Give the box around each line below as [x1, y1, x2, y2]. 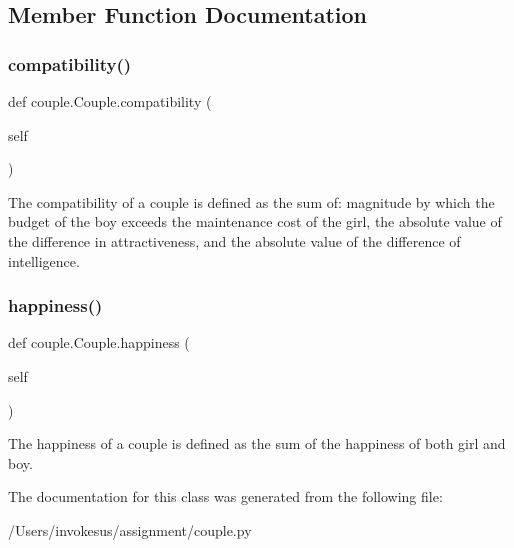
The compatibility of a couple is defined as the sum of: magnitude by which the [8, 191, 495, 212]
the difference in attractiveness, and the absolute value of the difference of [8, 230, 461, 251]
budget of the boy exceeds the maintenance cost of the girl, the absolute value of [8, 211, 502, 232]
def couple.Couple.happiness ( [8, 332, 190, 353]
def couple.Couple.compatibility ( [8, 91, 212, 111]
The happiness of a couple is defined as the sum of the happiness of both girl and [8, 433, 506, 454]
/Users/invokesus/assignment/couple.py [8, 519, 252, 540]
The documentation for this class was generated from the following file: [8, 486, 443, 507]
